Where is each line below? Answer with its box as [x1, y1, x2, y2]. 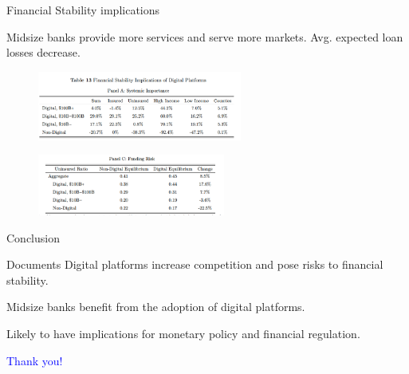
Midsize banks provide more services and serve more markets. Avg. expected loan [6, 28, 403, 45]
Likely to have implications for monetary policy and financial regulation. [6, 325, 360, 342]
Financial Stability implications [6, 2, 160, 18]
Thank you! [6, 352, 63, 368]
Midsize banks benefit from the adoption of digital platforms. [6, 298, 305, 315]
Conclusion [6, 229, 60, 246]
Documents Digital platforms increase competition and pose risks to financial [6, 256, 383, 273]
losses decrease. [6, 44, 81, 61]
